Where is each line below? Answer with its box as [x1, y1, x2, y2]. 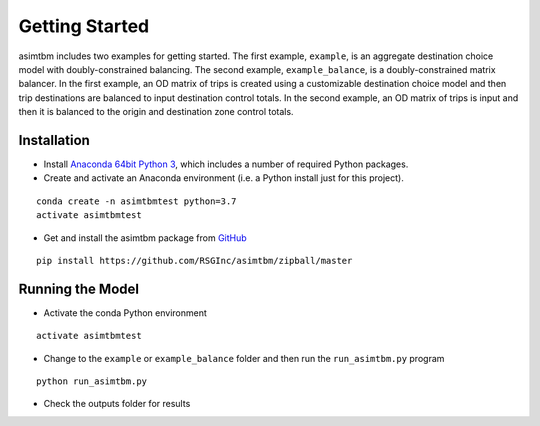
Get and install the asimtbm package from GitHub [43, 231, 247, 244]
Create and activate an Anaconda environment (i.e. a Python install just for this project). [43, 172, 404, 184]
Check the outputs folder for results [43, 398, 191, 410]
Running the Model [18, 280, 140, 297]
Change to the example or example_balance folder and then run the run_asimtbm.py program [43, 352, 445, 364]
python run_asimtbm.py [36, 376, 148, 387]
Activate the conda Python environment [43, 306, 207, 319]
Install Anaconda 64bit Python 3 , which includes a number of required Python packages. [43, 158, 409, 170]
